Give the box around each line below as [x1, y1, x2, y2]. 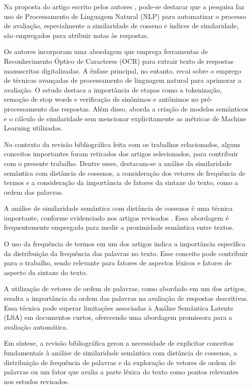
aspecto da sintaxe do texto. [4, 267, 88, 277]
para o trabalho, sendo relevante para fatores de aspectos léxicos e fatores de [4, 258, 232, 268]
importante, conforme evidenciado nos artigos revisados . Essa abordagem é [4, 212, 229, 222]
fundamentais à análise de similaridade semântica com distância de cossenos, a [4, 348, 237, 357]
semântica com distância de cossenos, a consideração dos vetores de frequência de [4, 167, 246, 178]
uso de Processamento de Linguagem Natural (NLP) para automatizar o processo [4, 11, 246, 21]
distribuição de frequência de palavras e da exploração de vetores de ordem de [4, 357, 236, 367]
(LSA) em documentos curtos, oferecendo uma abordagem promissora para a [4, 312, 233, 322]
